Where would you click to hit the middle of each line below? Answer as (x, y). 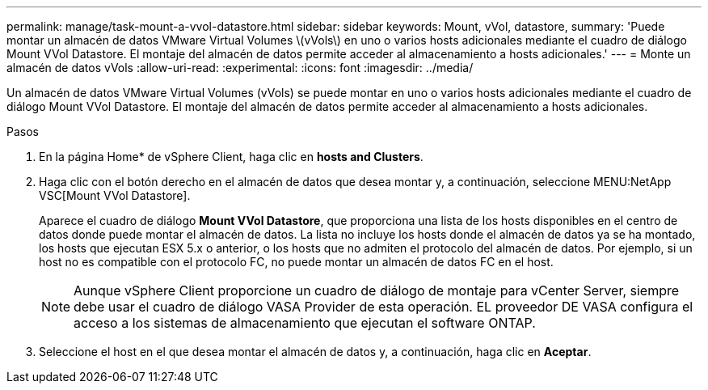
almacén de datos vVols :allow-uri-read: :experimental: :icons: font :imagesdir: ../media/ (240, 68)
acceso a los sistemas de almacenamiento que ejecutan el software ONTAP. (305, 323)
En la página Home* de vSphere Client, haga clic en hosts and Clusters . (231, 157)
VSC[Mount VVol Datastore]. (115, 195)
